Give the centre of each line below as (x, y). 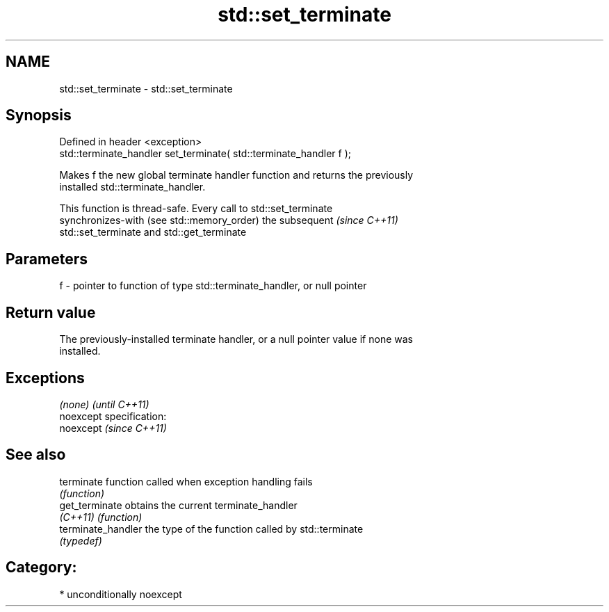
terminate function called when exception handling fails (186, 481)
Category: (41, 567)
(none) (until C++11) (104, 404)
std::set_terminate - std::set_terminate (146, 88)
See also (36, 455)
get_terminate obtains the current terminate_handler (178, 505)
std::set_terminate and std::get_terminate (153, 232)
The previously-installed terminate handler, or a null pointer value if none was (236, 339)
